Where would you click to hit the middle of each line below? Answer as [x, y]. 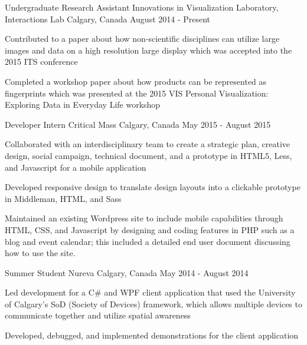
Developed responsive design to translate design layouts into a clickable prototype [153, 187]
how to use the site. [40, 253]
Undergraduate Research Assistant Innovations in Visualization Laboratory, [142, 7]
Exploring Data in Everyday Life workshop [83, 105]
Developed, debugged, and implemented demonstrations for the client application [152, 335]
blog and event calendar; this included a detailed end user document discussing [148, 241]
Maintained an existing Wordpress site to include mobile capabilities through [144, 218]
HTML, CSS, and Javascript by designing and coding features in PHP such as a [150, 229]
